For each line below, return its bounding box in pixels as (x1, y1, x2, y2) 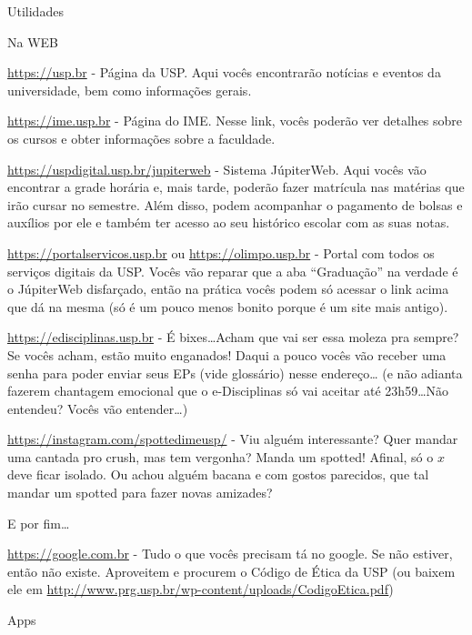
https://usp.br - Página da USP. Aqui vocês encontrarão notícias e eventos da (7, 63, 441, 82)
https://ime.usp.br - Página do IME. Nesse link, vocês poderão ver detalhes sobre (7, 111, 463, 130)
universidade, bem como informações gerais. (7, 80, 252, 99)
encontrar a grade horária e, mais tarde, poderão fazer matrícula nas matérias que (7, 177, 465, 197)
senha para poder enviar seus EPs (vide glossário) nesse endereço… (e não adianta (7, 363, 463, 382)
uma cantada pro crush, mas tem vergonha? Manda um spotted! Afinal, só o (7, 447, 434, 466)
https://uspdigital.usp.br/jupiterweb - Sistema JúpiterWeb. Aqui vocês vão (7, 159, 427, 178)
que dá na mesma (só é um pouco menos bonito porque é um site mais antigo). (7, 297, 448, 316)
